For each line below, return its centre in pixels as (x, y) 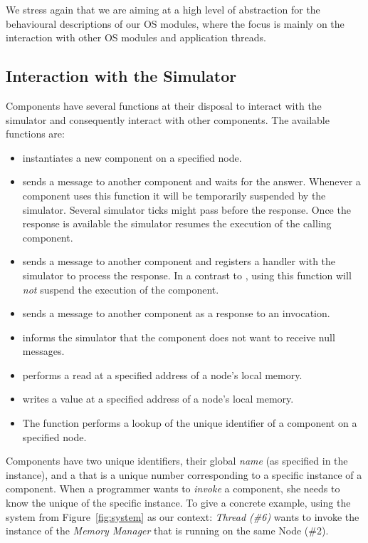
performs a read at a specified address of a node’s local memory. (162, 374)
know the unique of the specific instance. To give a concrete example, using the (178, 503)
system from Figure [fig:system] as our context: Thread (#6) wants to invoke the (183, 516)
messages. (43, 351)
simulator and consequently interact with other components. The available (168, 119)
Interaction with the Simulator (121, 76)
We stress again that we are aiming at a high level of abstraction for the (163, 9)
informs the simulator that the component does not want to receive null (179, 337)
